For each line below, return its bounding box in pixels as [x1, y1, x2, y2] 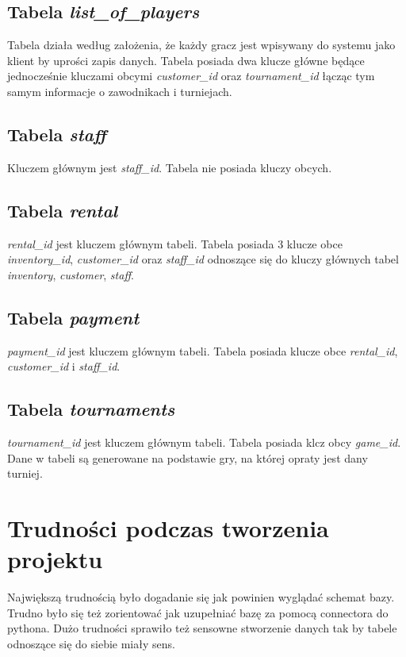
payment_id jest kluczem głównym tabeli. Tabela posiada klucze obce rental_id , [7, 342, 398, 359]
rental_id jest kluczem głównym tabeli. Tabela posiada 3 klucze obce [7, 235, 343, 252]
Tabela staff [7, 121, 106, 146]
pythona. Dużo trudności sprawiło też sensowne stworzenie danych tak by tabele [7, 620, 397, 636]
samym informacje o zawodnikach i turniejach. [7, 83, 232, 99]
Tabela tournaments [7, 397, 175, 421]
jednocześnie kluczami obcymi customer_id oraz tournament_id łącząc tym [7, 67, 375, 84]
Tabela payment [7, 305, 140, 329]
